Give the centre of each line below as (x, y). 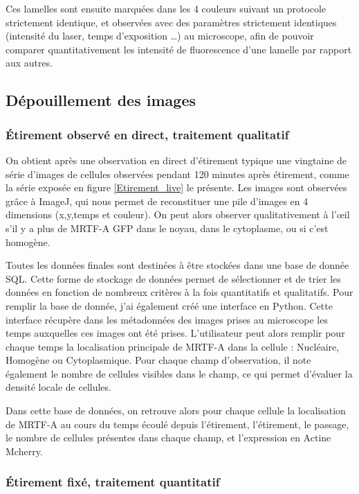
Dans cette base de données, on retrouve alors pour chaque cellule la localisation (176, 411)
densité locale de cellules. (58, 387)
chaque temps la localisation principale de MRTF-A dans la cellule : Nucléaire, (173, 346)
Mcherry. (24, 451)
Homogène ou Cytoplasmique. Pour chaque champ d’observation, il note (158, 360)
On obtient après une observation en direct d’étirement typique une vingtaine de (176, 160)
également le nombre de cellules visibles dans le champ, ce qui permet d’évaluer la (179, 373)
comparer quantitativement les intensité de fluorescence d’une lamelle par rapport (179, 49)
